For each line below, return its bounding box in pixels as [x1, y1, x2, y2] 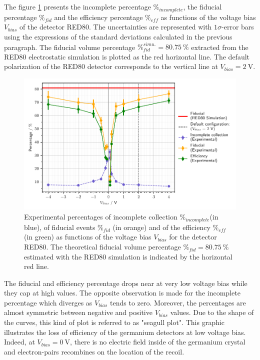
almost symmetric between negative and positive [4, 307, 152, 317]
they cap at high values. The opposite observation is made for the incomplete [4, 287, 240, 298]
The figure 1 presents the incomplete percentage [4, 1, 151, 11]
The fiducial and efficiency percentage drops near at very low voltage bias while [4, 277, 247, 288]
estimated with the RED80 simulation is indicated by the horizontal [24, 251, 232, 261]
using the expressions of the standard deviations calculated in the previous [4, 31, 232, 41]
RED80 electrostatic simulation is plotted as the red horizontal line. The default [4, 51, 250, 61]
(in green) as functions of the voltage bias [24, 231, 151, 242]
